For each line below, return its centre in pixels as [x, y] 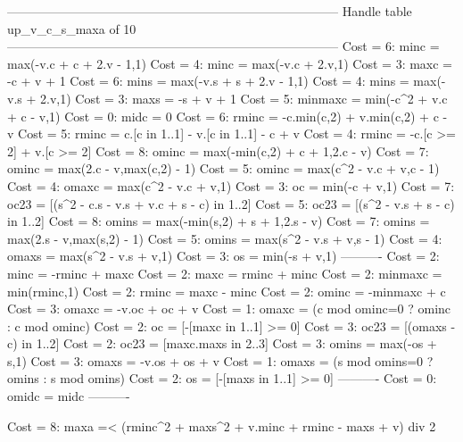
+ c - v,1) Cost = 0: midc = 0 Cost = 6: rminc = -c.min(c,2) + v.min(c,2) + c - [227, 116]
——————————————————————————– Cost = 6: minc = [223, 46]
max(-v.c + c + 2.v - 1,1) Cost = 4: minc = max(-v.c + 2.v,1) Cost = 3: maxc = [230, 63]
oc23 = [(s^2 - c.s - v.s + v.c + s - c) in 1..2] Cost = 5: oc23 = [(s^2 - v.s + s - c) [231, 203]
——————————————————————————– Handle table [210, 11]
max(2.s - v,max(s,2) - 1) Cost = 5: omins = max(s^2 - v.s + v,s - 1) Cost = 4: [225, 238]
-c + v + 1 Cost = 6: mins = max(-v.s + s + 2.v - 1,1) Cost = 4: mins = [208, 81]
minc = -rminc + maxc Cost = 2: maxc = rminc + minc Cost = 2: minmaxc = [225, 273]
